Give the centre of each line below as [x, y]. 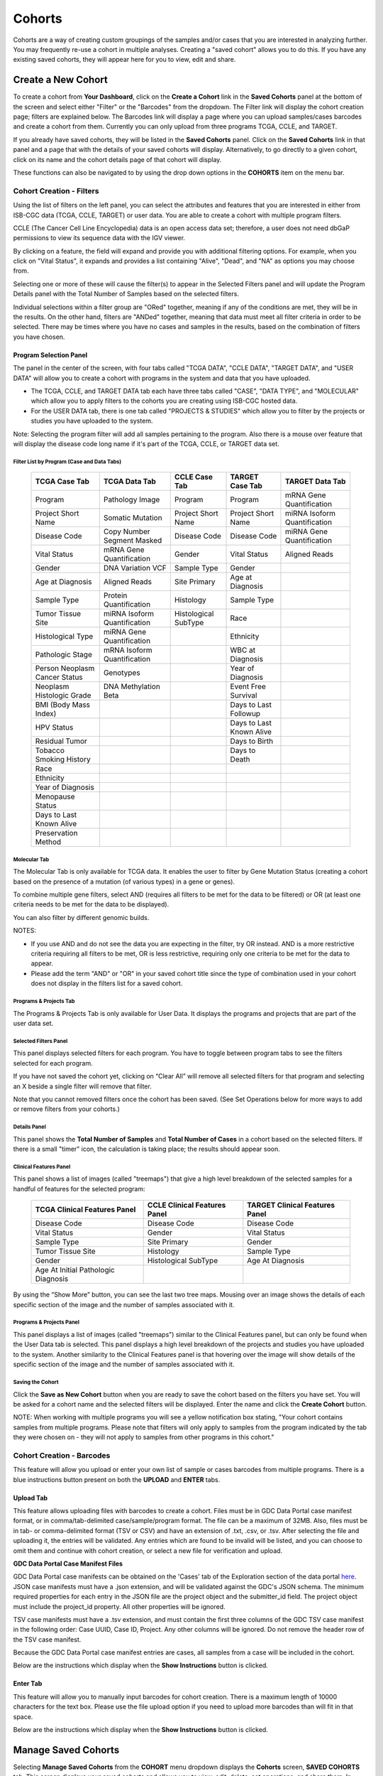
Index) [46, 714]
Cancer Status [59, 677]
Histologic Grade [63, 695]
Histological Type [64, 637]
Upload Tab [30, 1498]
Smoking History [63, 759]
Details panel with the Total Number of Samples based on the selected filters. [126, 294]
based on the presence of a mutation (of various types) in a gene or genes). [124, 882]
